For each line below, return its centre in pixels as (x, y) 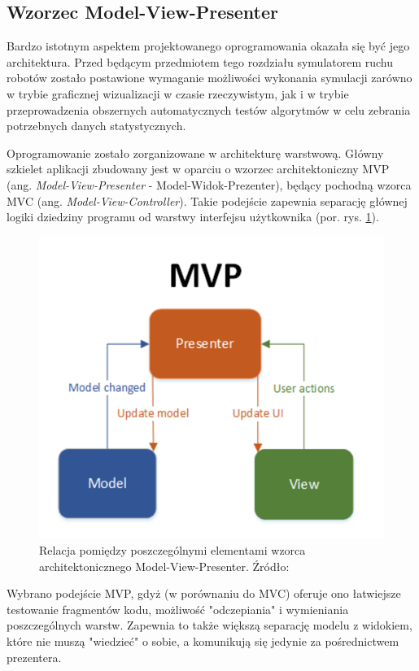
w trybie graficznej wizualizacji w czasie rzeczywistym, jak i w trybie (178, 93)
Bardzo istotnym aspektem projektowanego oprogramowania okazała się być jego (208, 46)
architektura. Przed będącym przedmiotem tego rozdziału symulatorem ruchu (200, 61)
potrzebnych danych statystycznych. (96, 126)
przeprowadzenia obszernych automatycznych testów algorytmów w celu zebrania (209, 109)
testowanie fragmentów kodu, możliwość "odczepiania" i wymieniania (178, 609)
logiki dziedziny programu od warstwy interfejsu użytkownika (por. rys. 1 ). (193, 217)
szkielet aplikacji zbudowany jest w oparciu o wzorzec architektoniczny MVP (198, 169)
